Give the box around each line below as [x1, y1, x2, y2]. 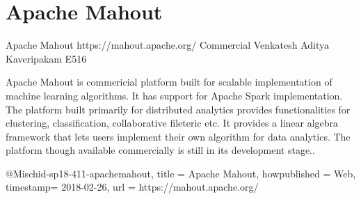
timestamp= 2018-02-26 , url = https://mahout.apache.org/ [6, 180, 259, 194]
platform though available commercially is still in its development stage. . [6, 143, 315, 157]
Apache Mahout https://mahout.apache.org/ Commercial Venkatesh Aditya [6, 38, 329, 52]
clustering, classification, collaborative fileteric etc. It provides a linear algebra [6, 116, 339, 130]
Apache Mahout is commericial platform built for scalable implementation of [6, 74, 332, 89]
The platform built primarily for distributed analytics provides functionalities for [6, 102, 351, 116]
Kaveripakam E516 [6, 51, 87, 65]
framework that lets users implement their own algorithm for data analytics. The [6, 129, 351, 143]
